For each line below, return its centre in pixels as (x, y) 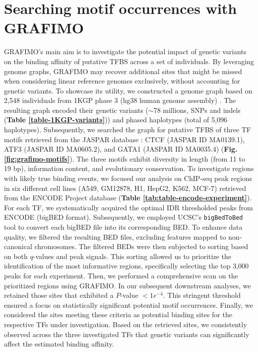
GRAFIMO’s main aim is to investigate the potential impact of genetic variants (125, 51)
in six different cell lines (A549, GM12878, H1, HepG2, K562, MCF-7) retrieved (125, 188)
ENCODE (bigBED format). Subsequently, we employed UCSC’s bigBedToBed (124, 217)
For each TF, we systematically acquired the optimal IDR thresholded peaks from (129, 207)
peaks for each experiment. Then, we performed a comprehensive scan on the (121, 276)
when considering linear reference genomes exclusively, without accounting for (122, 81)
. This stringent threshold (202, 295)
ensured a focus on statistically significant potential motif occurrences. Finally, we (129, 305)
